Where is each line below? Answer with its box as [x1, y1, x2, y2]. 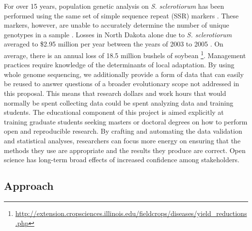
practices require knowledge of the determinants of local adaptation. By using [4, 60, 235, 70]
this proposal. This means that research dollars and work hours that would [4, 88, 226, 98]
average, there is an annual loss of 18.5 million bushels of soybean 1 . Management [4, 48, 246, 60]
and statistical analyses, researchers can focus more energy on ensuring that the [4, 135, 241, 145]
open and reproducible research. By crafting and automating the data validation [4, 126, 242, 136]
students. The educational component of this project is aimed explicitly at [4, 107, 224, 117]
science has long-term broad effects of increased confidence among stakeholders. [4, 154, 239, 165]
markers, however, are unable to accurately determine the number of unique [4, 20, 229, 30]
